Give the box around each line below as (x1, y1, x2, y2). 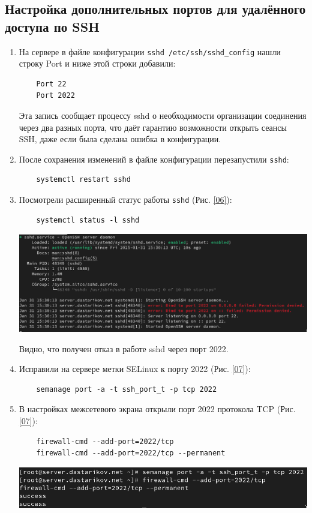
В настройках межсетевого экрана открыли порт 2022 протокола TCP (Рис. (19, 403, 296, 415)
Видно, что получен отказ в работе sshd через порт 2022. (19, 342, 229, 355)
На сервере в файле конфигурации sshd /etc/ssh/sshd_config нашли (19, 45, 281, 58)
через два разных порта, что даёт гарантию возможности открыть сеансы (19, 121, 287, 133)
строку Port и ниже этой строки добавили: (19, 57, 176, 70)
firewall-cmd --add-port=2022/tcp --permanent (36, 449, 226, 458)
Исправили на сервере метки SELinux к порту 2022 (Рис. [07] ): (19, 362, 251, 375)
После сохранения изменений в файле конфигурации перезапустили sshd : (19, 152, 289, 165)
